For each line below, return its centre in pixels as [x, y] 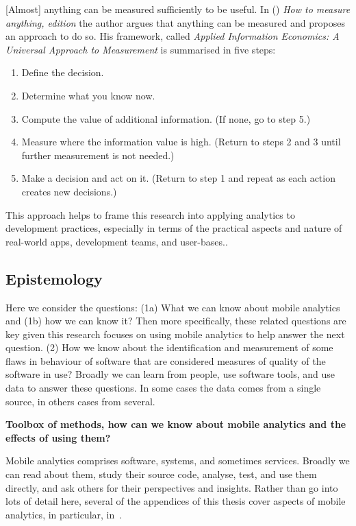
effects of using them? [58, 437]
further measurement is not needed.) [98, 155]
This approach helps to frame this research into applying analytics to [150, 214]
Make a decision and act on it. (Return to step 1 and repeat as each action [178, 178]
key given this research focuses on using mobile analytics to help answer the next [175, 334]
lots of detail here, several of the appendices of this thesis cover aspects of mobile [176, 501]
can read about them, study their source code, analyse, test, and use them [161, 474]
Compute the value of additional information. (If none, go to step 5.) [166, 118]
